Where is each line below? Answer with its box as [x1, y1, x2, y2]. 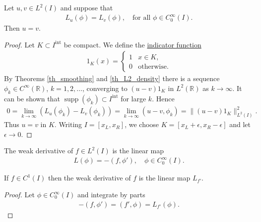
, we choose [125, 119, 159, 130]
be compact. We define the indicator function [64, 39, 201, 49]
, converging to [82, 83, 128, 93]
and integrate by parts [77, 189, 145, 200]
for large [121, 93, 146, 103]
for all [132, 14, 151, 22]
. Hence [152, 93, 175, 103]
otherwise [138, 63, 167, 71]
